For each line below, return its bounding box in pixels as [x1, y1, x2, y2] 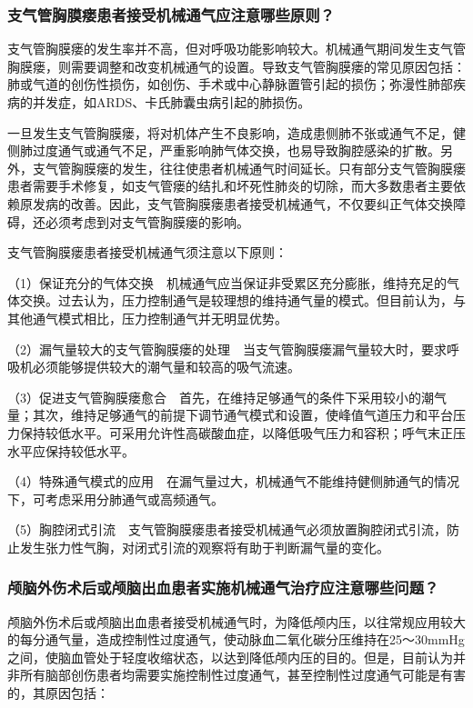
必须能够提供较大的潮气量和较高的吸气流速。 [32, 357, 300, 376]
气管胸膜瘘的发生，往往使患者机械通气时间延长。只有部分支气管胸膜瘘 [45, 158, 466, 177]
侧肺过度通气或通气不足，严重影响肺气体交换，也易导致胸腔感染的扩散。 [7, 141, 440, 160]
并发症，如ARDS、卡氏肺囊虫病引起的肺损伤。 [32, 93, 311, 111]
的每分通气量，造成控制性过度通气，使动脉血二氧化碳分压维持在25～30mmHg [7, 630, 465, 649]
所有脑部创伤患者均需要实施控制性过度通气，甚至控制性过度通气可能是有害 [19, 665, 466, 684]
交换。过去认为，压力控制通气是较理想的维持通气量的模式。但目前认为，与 [19, 291, 466, 310]
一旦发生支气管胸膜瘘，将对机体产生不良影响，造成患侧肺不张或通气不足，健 [7, 123, 466, 142]
